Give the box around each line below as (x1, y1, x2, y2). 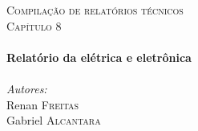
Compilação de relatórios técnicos (6, 2, 184, 18)
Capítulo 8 (6, 17, 62, 34)
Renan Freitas (6, 96, 79, 113)
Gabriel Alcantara (6, 112, 101, 129)
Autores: (6, 80, 47, 96)
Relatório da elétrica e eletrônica (6, 48, 192, 65)
